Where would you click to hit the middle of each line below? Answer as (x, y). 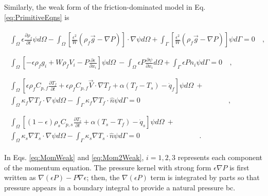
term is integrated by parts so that (205, 177)
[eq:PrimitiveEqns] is (37, 17)
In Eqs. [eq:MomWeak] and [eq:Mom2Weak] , (74, 157)
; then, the (103, 177)
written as (20, 177)
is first (239, 167)
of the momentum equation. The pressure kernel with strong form (108, 167)
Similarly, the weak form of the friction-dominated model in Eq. (105, 7)
